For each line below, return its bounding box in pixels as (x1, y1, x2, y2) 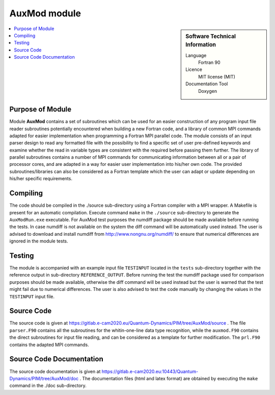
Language (185, 52, 207, 58)
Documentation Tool (185, 81, 228, 87)
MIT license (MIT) (198, 73, 235, 80)
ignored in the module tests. (9, 238, 68, 244)
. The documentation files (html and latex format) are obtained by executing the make (79, 375, 258, 381)
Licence (185, 66, 202, 72)
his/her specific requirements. (9, 176, 72, 182)
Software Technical (185, 33, 236, 40)
